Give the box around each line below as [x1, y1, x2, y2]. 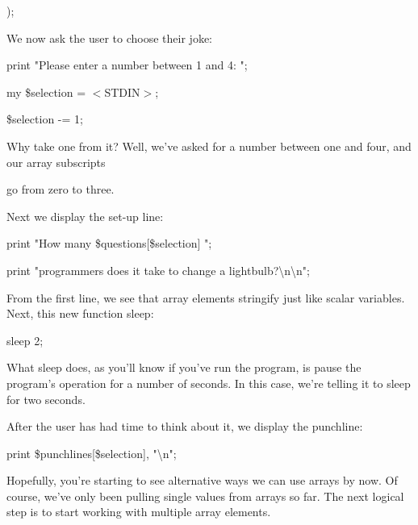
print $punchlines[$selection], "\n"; [6, 444, 177, 461]
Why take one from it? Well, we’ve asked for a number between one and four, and [6, 137, 412, 154]
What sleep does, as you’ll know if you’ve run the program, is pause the [6, 359, 362, 376]
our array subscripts [6, 153, 106, 170]
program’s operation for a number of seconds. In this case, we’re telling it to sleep [6, 374, 411, 391]
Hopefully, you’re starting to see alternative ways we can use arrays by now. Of [6, 472, 398, 489]
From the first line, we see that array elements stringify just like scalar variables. [6, 289, 405, 306]
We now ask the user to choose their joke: [6, 29, 212, 46]
